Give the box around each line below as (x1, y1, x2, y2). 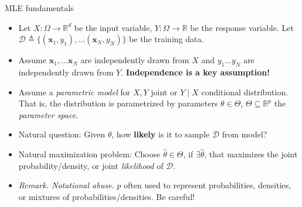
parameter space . (18, 108, 79, 120)
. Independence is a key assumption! (121, 65, 270, 78)
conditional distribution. (201, 85, 289, 98)
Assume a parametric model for (18, 85, 130, 98)
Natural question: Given (18, 128, 106, 140)
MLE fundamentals (5, 2, 74, 13)
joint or (151, 85, 178, 98)
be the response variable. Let (190, 21, 294, 33)
